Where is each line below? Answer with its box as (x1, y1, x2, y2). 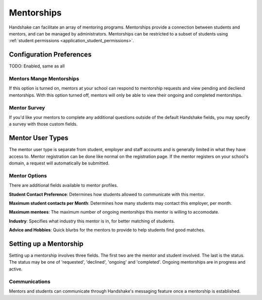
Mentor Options (9, 172, 47, 179)
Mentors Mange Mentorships (9, 75, 80, 82)
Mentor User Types (9, 134, 69, 142)
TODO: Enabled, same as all (9, 63, 65, 69)
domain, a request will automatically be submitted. (9, 160, 110, 166)
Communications (9, 278, 50, 285)
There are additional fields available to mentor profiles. (9, 183, 118, 188)
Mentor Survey (9, 104, 46, 111)
